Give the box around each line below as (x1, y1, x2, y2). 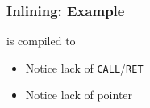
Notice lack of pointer (25, 86, 133, 103)
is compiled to (6, 32, 76, 49)
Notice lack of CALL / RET (25, 59, 144, 76)
